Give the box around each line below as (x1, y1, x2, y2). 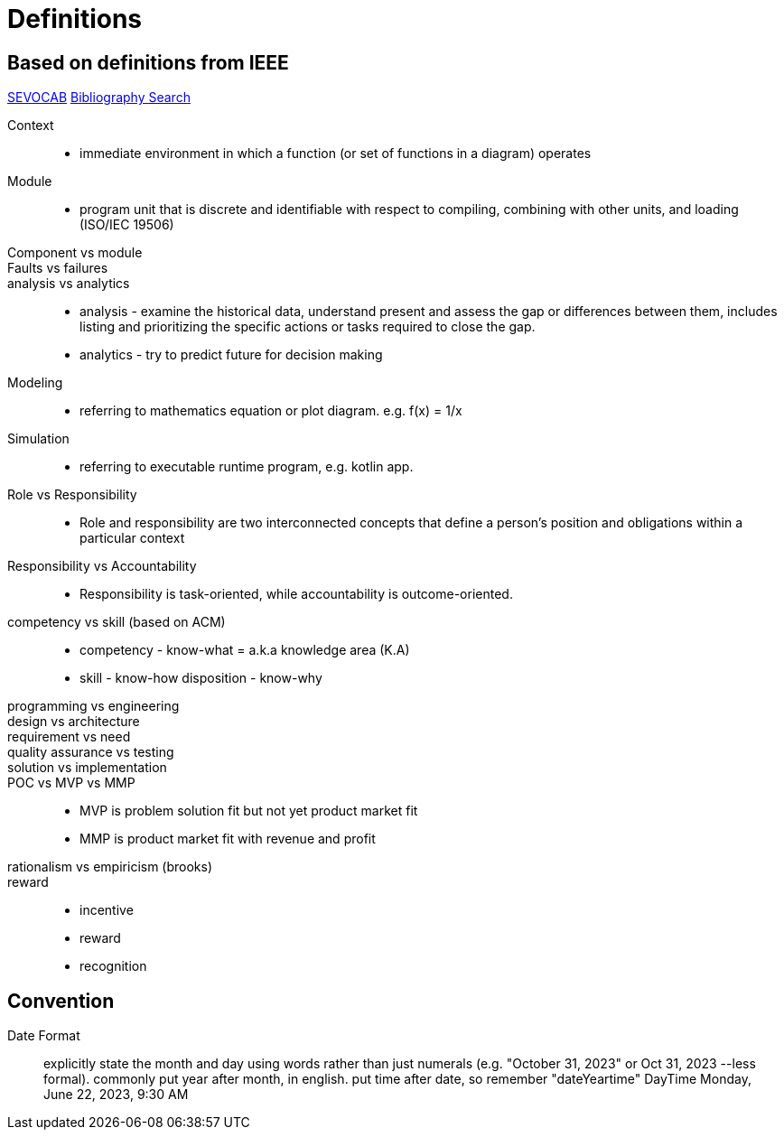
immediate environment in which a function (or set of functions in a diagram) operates (79, 145, 592, 162)
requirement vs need (7, 729, 131, 745)
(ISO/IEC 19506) (79, 217, 174, 233)
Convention (7, 989, 115, 1012)
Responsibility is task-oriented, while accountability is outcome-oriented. (79, 586, 513, 602)
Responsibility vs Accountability (7, 558, 197, 574)
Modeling (7, 375, 63, 391)
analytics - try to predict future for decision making (79, 347, 383, 363)
